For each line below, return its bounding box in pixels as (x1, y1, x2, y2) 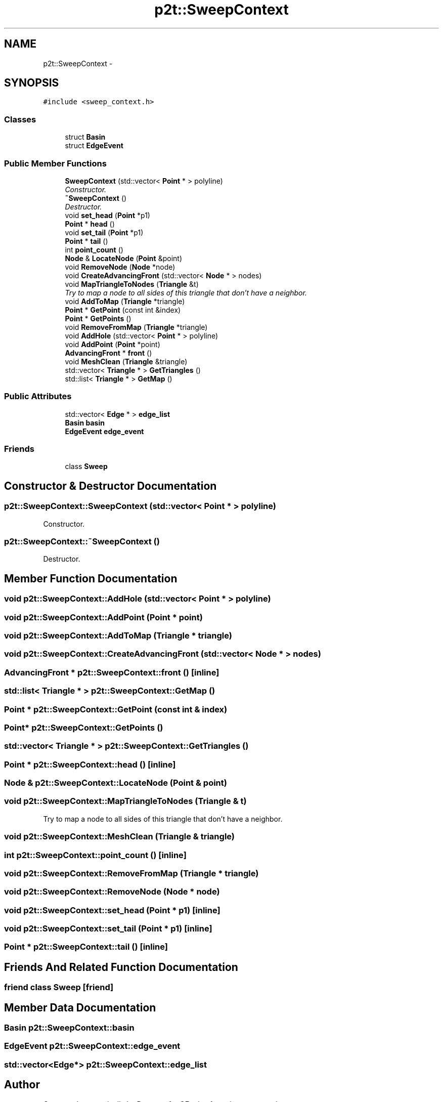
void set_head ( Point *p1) (65, 210, 150, 220)
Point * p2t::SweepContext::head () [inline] (4, 759, 176, 770)
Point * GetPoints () (65, 314, 131, 323)
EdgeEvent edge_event (65, 427, 144, 436)
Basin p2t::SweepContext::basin (4, 1023, 135, 1033)
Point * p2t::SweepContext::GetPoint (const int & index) (4, 704, 228, 714)
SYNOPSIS (4, 76, 59, 90)
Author (4, 1078, 40, 1091)
